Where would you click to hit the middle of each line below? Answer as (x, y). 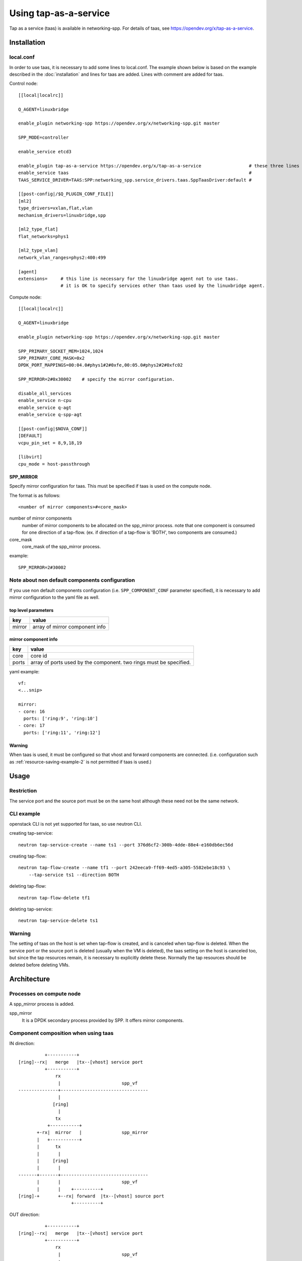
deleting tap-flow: (28, 886)
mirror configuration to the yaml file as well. (55, 597)
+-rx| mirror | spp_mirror (93, 1133)
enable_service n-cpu (45, 400)
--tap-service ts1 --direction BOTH (74, 875)
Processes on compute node (45, 994)
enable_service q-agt (45, 408)
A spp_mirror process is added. (42, 1004)
